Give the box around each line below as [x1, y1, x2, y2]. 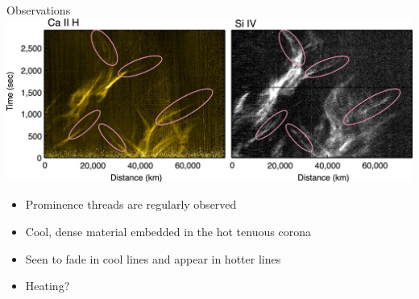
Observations [6, 2, 71, 18]
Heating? [25, 277, 70, 294]
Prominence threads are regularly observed [25, 196, 237, 213]
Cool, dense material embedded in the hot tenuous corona [25, 223, 311, 240]
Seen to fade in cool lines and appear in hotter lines [25, 250, 281, 267]
